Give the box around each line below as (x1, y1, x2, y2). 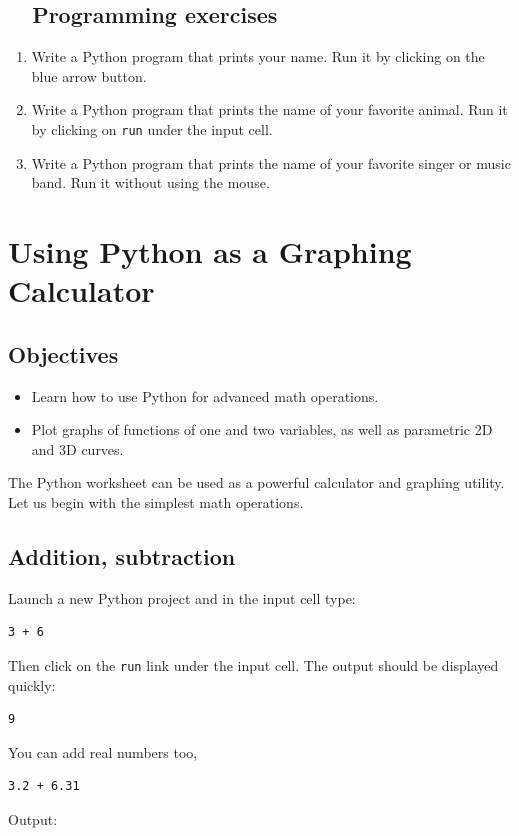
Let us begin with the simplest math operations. (8, 491, 304, 512)
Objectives (8, 338, 119, 369)
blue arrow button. (31, 65, 147, 86)
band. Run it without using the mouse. (31, 172, 270, 193)
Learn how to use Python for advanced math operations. (31, 385, 379, 406)
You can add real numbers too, (8, 741, 198, 762)
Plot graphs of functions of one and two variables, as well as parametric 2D (31, 419, 493, 440)
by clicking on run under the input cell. (31, 118, 273, 139)
